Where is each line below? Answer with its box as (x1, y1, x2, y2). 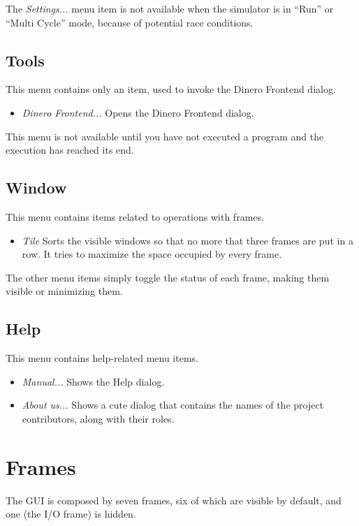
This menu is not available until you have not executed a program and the (6, 129, 324, 143)
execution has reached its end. (6, 143, 134, 157)
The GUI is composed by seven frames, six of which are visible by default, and (6, 492, 342, 507)
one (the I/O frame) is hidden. (6, 506, 136, 521)
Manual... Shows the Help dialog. (22, 374, 165, 388)
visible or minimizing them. (6, 284, 123, 298)
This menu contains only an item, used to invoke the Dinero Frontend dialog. (6, 82, 336, 96)
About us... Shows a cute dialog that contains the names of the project (22, 397, 324, 412)
